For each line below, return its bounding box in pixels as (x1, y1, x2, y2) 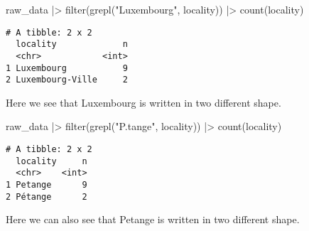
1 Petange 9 (6, 180, 87, 190)
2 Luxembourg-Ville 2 (6, 75, 128, 85)
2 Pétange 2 (6, 191, 87, 202)
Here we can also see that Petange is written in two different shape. (6, 212, 300, 227)
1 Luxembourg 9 (6, 63, 128, 73)
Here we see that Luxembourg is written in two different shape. (6, 95, 281, 109)
